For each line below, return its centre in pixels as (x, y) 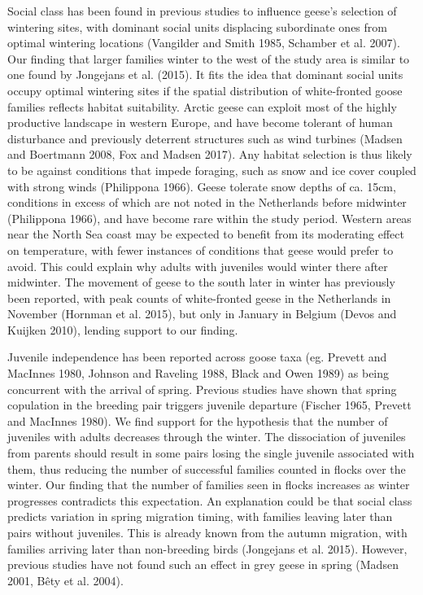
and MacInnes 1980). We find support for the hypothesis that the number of (198, 420)
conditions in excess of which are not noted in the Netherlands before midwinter (207, 202)
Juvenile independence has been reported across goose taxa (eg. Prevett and (197, 357)
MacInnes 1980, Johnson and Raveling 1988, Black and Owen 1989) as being (198, 373)
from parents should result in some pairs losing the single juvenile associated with (211, 453)
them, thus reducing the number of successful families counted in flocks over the (207, 468)
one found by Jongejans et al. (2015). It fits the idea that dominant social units (205, 74)
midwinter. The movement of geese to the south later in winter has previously (201, 282)
